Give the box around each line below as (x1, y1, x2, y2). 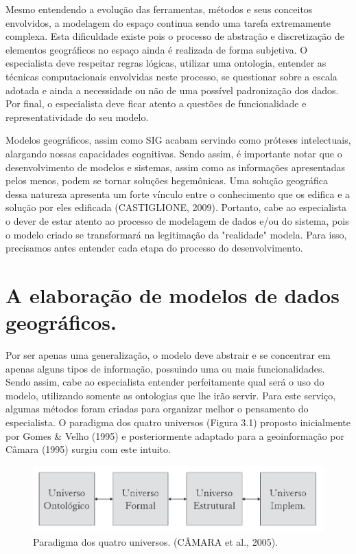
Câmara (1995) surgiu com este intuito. (5, 442, 171, 456)
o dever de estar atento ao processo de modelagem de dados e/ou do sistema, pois (5, 213, 349, 228)
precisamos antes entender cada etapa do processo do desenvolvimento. (5, 241, 303, 255)
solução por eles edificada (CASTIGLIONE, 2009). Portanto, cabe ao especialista (5, 200, 346, 214)
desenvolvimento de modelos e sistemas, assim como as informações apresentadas (5, 159, 346, 174)
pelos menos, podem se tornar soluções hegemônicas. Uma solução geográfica (5, 173, 328, 188)
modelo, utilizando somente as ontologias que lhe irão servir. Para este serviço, (5, 388, 336, 402)
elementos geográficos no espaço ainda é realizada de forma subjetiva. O (5, 42, 308, 56)
